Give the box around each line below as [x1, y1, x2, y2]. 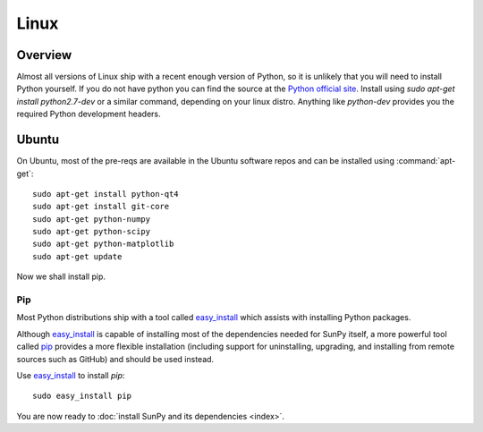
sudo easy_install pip [32, 391, 132, 402]
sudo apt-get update [32, 251, 123, 261]
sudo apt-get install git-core [32, 201, 170, 212]
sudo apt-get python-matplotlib [32, 239, 174, 250]
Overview [16, 47, 72, 63]
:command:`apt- [396, 156, 456, 166]
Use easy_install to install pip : [16, 369, 125, 380]
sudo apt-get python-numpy [32, 214, 151, 224]
